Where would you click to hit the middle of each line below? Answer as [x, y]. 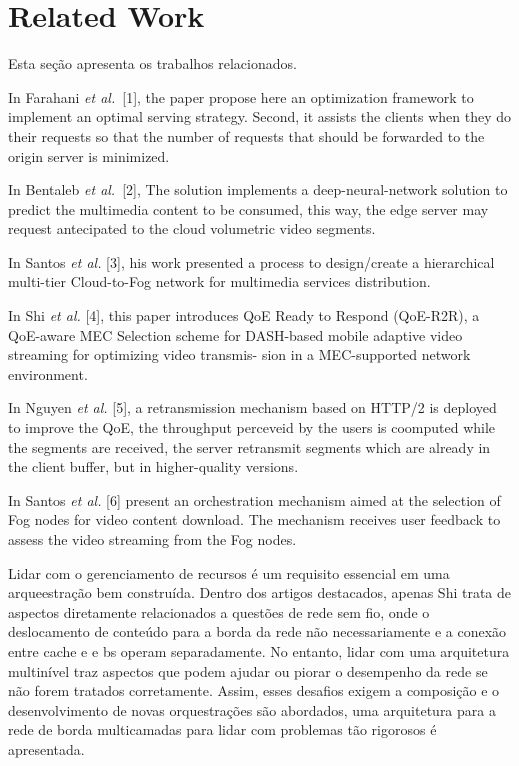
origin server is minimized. [89, 155]
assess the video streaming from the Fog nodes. [152, 539]
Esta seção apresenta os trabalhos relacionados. [152, 63]
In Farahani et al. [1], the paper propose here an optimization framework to [241, 96]
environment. [48, 373]
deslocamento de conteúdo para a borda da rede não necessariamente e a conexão [257, 631]
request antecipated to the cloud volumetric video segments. [192, 228]
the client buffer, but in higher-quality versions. [153, 466]
